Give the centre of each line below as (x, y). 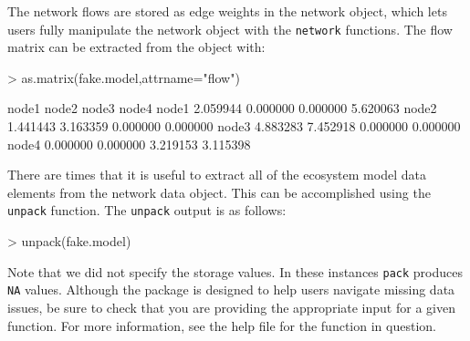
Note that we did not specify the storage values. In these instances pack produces (235, 271)
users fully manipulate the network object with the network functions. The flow (230, 29)
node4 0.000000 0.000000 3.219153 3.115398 (129, 144)
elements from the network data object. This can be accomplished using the (219, 192)
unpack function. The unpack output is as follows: (147, 210)
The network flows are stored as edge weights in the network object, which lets (227, 11)
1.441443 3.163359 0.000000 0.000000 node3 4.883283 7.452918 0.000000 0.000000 (234, 126)
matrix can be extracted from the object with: (136, 47)
